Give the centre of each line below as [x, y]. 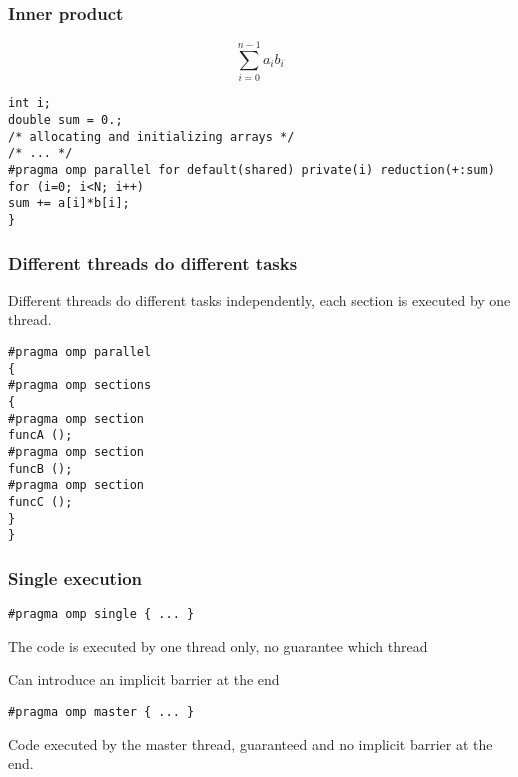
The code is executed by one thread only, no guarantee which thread [218, 645]
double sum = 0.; [65, 120]
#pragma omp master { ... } [101, 711]
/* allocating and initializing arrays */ [151, 136]
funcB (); [40, 468]
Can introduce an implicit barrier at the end [144, 679]
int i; [29, 103]
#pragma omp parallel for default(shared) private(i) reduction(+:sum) [251, 169]
